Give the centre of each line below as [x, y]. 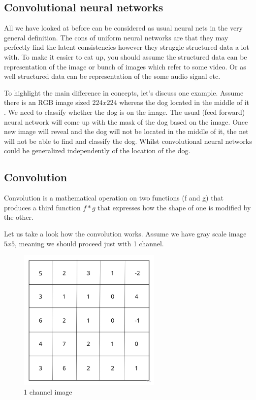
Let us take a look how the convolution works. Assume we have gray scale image [125, 233]
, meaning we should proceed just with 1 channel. [89, 243]
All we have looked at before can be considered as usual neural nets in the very [123, 28]
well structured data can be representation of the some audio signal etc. [112, 76]
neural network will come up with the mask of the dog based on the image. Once [126, 121]
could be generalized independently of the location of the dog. [97, 150]
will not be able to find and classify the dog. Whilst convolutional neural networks [128, 141]
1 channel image [48, 392]
